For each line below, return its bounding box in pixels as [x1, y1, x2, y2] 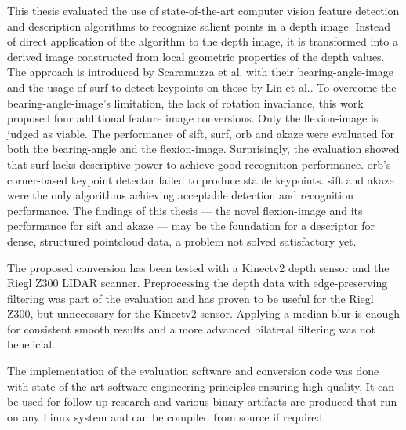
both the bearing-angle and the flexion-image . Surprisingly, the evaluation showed [7, 140, 400, 157]
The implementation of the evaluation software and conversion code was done [7, 363, 379, 379]
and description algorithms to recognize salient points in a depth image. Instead [7, 17, 390, 34]
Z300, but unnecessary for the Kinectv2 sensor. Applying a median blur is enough [7, 305, 401, 322]
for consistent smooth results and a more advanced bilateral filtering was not [7, 320, 376, 337]
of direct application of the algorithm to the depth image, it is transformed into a [7, 33, 398, 49]
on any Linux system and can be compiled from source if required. [7, 408, 326, 425]
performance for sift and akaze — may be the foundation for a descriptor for [7, 217, 375, 234]
